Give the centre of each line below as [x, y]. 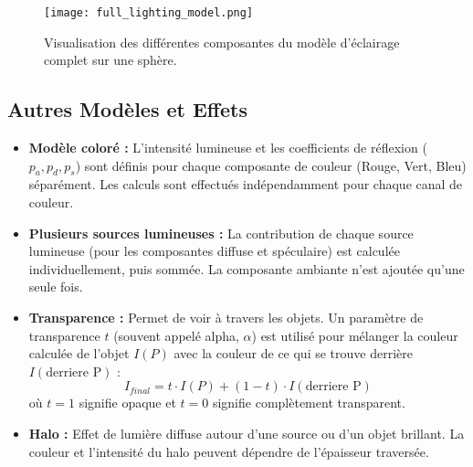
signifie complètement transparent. [309, 403]
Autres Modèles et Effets [127, 109]
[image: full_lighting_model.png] [149, 13]
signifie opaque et [127, 403]
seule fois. [56, 287]
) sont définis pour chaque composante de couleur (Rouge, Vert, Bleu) [271, 165]
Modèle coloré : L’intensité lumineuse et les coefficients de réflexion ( [228, 148]
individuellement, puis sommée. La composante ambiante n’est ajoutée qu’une [247, 268]
